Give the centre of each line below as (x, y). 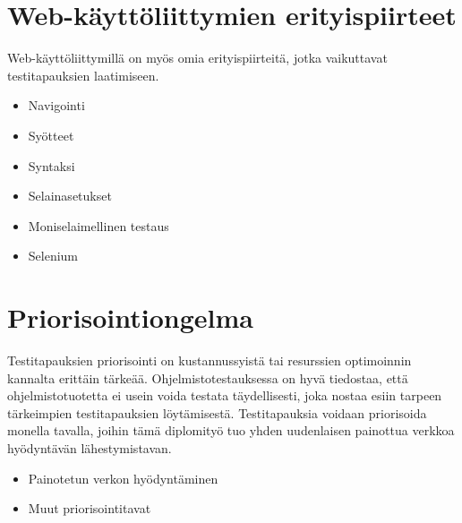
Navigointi (56, 105)
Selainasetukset (70, 196)
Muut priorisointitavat (90, 508)
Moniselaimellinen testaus (98, 225)
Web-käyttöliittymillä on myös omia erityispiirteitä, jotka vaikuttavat (197, 58)
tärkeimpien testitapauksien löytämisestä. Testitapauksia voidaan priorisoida (217, 412)
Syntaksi (51, 165)
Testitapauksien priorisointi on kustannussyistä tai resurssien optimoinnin (210, 360)
